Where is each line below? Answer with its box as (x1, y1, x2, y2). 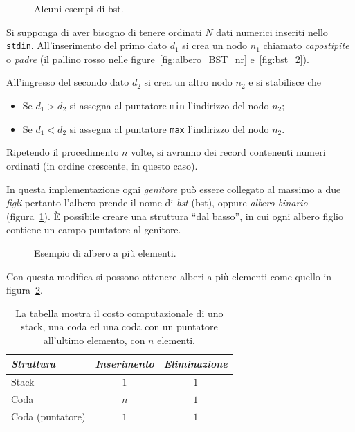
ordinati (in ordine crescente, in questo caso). (6, 158, 198, 172)
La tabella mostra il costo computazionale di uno (15, 305, 224, 320)
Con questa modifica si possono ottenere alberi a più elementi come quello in (6, 269, 332, 283)
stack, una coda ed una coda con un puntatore (21, 319, 218, 334)
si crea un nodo (182, 38, 248, 53)
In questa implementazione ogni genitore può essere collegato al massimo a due (6, 181, 341, 196)
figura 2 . (6, 282, 43, 297)
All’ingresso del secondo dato (6, 75, 129, 89)
